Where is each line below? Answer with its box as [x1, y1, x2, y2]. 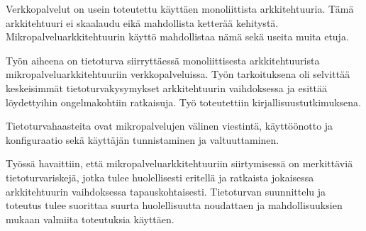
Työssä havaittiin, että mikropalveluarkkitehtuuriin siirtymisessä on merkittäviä [6, 156, 353, 171]
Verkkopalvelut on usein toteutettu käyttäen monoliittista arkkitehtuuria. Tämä [6, 1, 354, 16]
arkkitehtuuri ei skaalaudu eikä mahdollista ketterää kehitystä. [6, 15, 279, 30]
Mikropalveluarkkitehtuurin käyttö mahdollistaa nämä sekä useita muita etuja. [6, 29, 349, 44]
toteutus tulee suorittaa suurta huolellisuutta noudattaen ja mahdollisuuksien [6, 198, 343, 213]
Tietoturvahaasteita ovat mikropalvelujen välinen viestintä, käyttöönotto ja [6, 118, 333, 133]
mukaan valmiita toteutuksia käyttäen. [6, 211, 174, 226]
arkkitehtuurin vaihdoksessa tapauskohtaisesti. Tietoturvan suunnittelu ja [6, 184, 326, 198]
